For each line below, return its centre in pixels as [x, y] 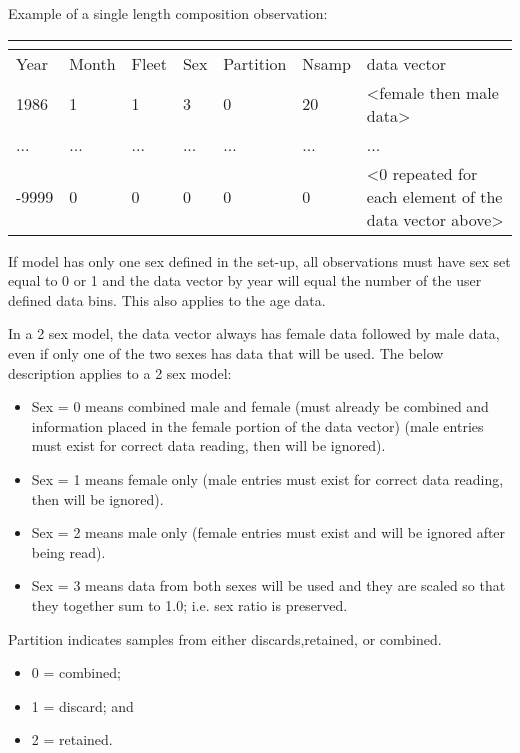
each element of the [434, 196]
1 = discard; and [82, 705]
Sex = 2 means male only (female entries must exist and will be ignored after [268, 532]
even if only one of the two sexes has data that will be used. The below [226, 352]
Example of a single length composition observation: [168, 13]
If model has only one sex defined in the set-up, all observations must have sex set [259, 260]
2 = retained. [72, 739]
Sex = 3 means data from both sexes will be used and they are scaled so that [268, 585]
